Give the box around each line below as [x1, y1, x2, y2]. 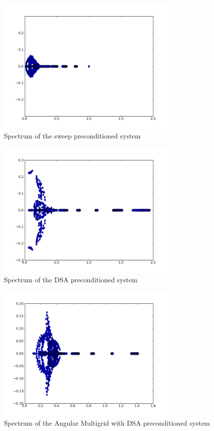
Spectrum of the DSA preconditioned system [4, 274, 137, 284]
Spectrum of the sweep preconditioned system [4, 130, 141, 140]
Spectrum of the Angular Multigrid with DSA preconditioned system [4, 418, 210, 428]
